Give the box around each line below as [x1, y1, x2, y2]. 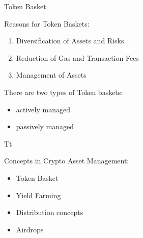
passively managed [16, 121, 74, 132]
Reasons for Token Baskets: [4, 18, 90, 29]
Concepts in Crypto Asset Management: [4, 155, 129, 166]
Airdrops [16, 224, 44, 234]
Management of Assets [16, 69, 87, 80]
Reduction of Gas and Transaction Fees [16, 52, 139, 63]
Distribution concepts [16, 207, 83, 218]
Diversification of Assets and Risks [16, 35, 124, 46]
